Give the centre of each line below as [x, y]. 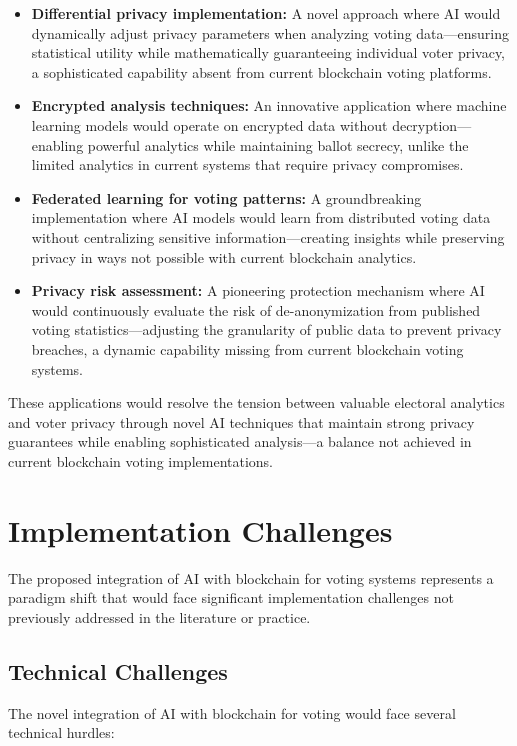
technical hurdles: [61, 732]
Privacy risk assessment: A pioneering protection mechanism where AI [258, 290]
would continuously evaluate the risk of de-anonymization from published [256, 309]
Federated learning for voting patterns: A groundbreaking [226, 197]
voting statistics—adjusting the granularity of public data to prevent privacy [266, 329]
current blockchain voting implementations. [141, 460]
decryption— [432, 124]
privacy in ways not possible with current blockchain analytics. [224, 256]
